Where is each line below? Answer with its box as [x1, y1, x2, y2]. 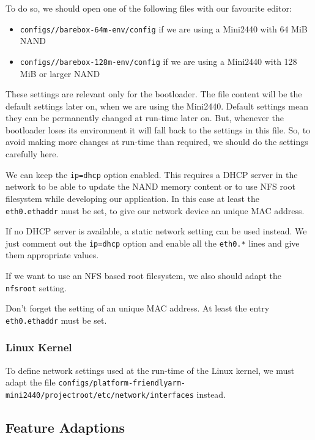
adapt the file [6, 376, 56, 389]
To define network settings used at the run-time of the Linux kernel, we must [6, 364, 295, 376]
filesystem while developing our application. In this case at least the [6, 192, 259, 204]
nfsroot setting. [6, 281, 67, 294]
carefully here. [6, 147, 59, 160]
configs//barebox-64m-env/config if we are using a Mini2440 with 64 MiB [20, 22, 308, 35]
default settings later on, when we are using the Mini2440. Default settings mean [6, 99, 308, 112]
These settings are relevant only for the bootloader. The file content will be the [6, 88, 302, 100]
